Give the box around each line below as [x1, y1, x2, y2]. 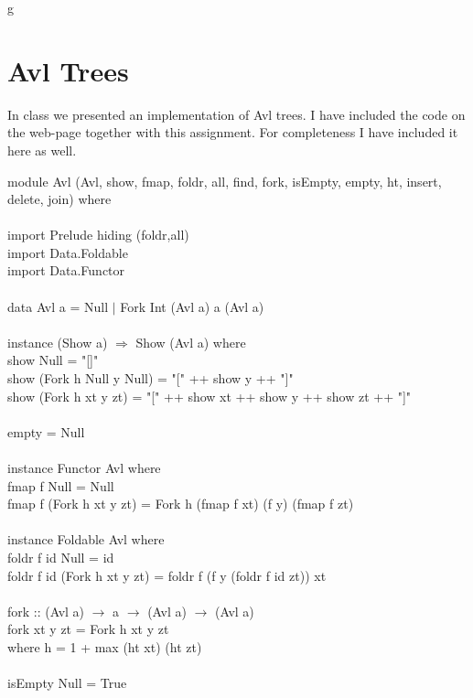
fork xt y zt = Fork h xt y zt [7, 619, 169, 639]
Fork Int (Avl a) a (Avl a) [120, 296, 264, 316]
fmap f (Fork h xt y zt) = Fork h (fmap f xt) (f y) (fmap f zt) [7, 494, 354, 513]
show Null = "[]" [7, 350, 99, 370]
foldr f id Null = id [7, 547, 114, 566]
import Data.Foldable [7, 242, 128, 262]
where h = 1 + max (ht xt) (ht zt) [7, 637, 202, 656]
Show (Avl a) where [135, 332, 246, 351]
